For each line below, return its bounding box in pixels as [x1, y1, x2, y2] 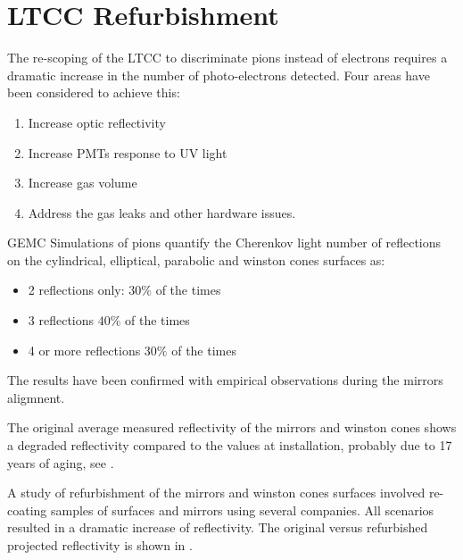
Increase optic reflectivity [28, 113, 166, 131]
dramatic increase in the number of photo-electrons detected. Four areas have [7, 65, 430, 84]
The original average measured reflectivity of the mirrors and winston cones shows [7, 418, 457, 437]
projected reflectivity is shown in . [7, 536, 193, 554]
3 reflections [28, 311, 95, 330]
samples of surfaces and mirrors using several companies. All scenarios [50, 500, 434, 519]
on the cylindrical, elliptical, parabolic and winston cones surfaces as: [7, 250, 385, 269]
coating [7, 500, 47, 519]
